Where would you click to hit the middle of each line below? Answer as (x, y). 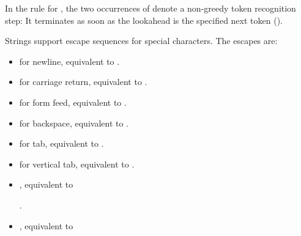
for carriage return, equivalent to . (83, 82)
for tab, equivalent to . (61, 143)
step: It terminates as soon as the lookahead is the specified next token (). (144, 20)
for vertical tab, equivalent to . (77, 164)
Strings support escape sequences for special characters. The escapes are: (141, 41)
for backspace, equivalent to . (74, 123)
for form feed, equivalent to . (73, 102)
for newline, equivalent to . (69, 61)
